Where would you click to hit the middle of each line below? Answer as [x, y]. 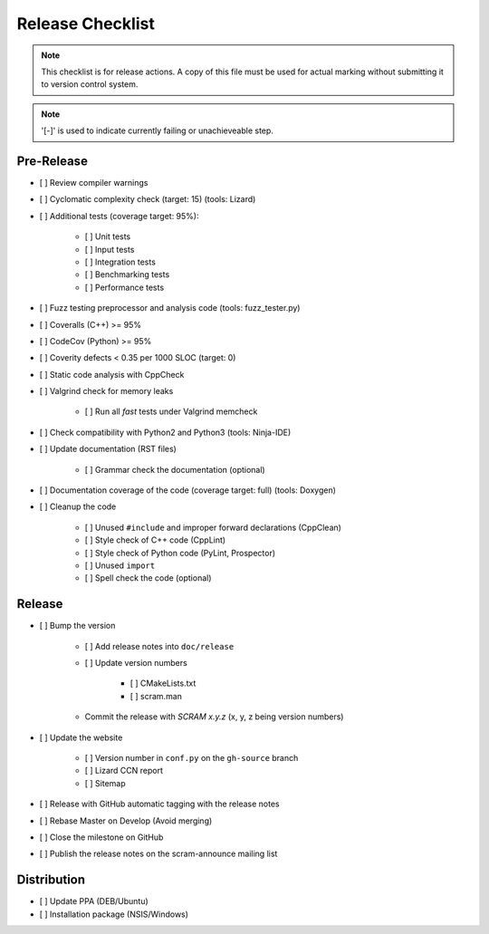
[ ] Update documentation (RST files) [108, 449]
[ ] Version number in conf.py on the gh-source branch [192, 758]
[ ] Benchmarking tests [127, 274]
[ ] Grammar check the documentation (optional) [175, 469]
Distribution [51, 880]
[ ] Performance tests [125, 287]
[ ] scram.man [156, 696]
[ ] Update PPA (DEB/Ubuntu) [94, 901]
